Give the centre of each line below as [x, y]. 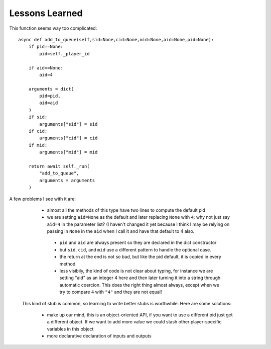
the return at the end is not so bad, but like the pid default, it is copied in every [141, 257]
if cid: [38, 131]
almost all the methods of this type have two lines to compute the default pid [126, 210]
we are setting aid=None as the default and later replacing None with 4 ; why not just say [139, 217]
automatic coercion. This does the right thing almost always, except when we [139, 285]
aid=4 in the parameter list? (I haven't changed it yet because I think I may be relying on [138, 224]
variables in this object [70, 329]
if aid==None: [46, 68]
